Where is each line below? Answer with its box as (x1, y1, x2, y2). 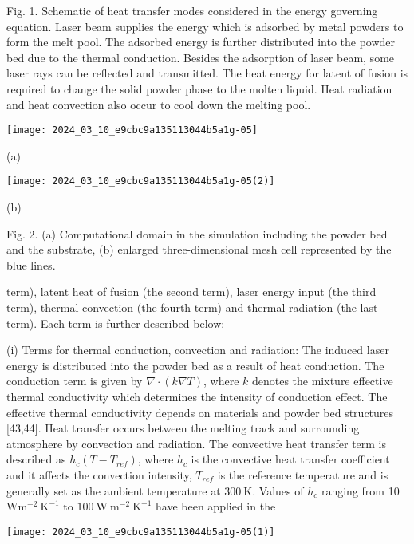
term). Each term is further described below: (6, 314, 225, 331)
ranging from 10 (321, 482, 400, 499)
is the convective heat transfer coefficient (191, 451, 390, 467)
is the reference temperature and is (217, 466, 388, 483)
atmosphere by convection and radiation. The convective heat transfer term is (6, 435, 387, 451)
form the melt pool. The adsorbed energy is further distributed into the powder (6, 34, 396, 50)
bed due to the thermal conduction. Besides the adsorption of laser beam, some (6, 49, 395, 65)
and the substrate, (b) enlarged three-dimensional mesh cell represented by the (6, 241, 392, 258)
